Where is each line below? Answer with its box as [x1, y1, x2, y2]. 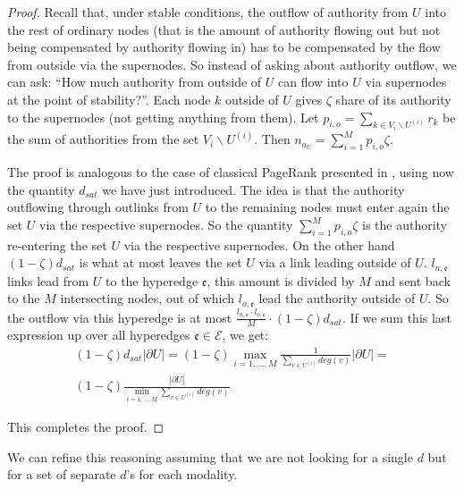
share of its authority [335, 89, 451, 108]
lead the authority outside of [258, 289, 416, 308]
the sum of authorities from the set [7, 130, 199, 148]
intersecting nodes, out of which [60, 289, 235, 308]
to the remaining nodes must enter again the [205, 198, 450, 216]
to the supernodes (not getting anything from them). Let [7, 107, 319, 126]
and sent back [375, 271, 451, 290]
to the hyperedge [105, 271, 198, 290]
